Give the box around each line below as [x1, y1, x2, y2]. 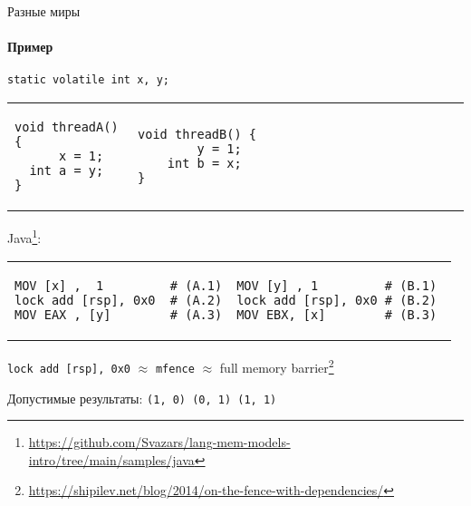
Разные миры [7, 2, 81, 20]
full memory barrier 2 [219, 355, 334, 376]
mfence [155, 362, 195, 375]
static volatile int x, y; [7, 73, 169, 87]
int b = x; [167, 156, 242, 171]
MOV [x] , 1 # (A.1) [14, 278, 223, 294]
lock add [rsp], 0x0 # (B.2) [236, 293, 437, 308]
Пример [7, 37, 53, 56]
